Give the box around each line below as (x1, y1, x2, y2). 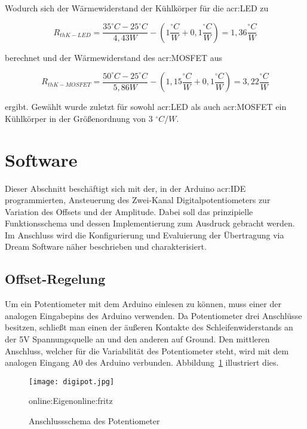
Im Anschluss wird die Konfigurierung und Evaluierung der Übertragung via (5, 228, 284, 241)
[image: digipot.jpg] (29, 377, 115, 386)
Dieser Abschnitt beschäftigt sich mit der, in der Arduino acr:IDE (5, 182, 246, 194)
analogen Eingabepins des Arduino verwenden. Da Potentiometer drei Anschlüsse (5, 309, 302, 321)
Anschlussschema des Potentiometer (29, 415, 160, 427)
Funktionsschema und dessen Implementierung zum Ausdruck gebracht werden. (5, 217, 295, 229)
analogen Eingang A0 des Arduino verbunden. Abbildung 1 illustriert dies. (5, 356, 279, 369)
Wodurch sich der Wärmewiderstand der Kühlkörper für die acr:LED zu (5, 2, 269, 14)
